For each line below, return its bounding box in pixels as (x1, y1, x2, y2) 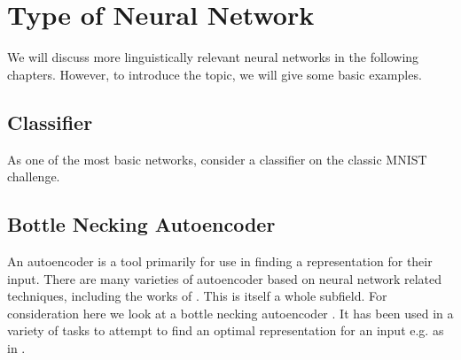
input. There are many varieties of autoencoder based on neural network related (7, 269, 442, 287)
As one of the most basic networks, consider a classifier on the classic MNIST (7, 149, 427, 168)
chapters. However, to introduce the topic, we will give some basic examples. (7, 65, 422, 83)
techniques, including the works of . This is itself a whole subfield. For (7, 287, 387, 305)
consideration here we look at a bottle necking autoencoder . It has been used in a (7, 303, 454, 322)
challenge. (7, 167, 60, 186)
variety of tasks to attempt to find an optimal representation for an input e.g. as (7, 321, 444, 340)
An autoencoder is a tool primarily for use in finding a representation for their (7, 251, 433, 270)
